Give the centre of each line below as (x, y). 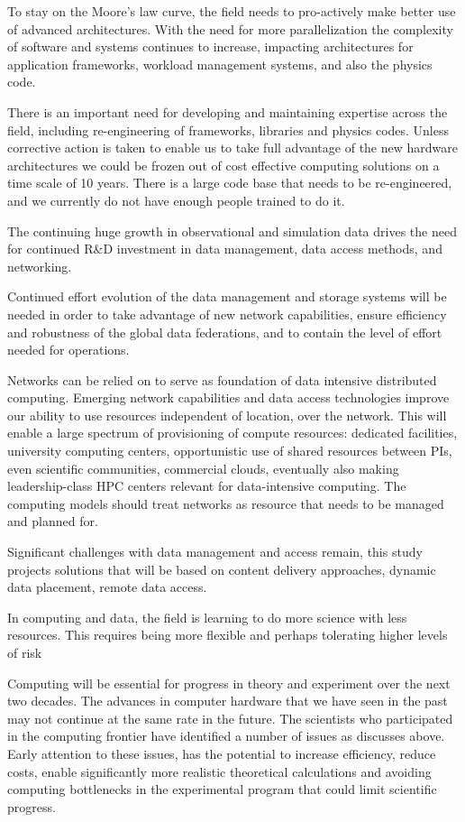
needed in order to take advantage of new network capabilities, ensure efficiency (227, 314)
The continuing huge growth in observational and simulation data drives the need (232, 231)
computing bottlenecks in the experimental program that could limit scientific (222, 789)
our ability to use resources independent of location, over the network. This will (227, 415)
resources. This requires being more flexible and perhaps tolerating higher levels (228, 635)
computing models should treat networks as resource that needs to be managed (226, 503)
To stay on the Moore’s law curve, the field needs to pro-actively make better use (232, 11)
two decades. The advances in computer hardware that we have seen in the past (228, 701)
